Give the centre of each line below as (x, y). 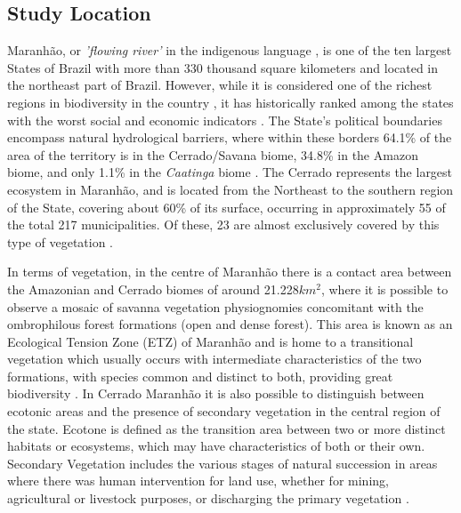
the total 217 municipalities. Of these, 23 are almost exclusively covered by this (223, 224)
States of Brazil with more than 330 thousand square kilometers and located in (223, 67)
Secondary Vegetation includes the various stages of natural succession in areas (222, 463)
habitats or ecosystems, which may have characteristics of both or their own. (216, 446)
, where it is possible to (384, 289)
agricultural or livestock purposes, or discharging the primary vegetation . (208, 498)
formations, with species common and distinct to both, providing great (200, 376)
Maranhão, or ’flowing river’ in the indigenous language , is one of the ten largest (230, 50)
